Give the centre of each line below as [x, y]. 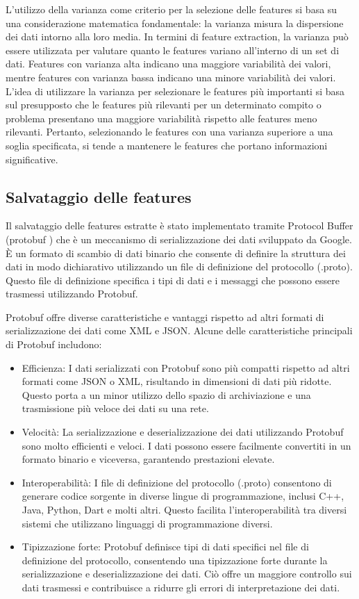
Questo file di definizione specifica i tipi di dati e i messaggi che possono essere [173, 280]
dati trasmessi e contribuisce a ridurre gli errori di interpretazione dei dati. [181, 587]
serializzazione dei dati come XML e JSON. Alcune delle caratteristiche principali [179, 330]
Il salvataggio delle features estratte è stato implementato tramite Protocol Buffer [179, 225]
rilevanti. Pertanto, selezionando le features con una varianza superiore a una [169, 132]
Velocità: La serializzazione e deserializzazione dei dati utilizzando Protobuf [183, 432]
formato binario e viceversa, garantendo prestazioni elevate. [148, 459]
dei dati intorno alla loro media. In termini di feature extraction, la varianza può [177, 36]
